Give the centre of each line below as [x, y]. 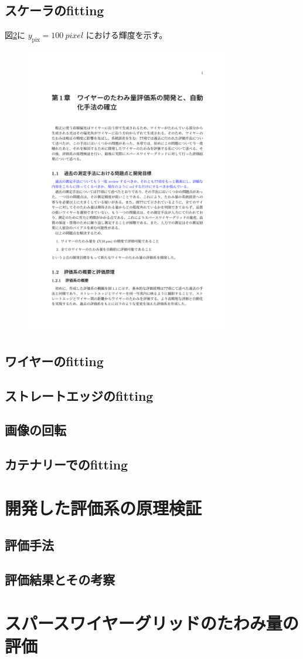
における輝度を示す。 [127, 35]
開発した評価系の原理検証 [103, 507]
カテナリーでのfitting [67, 464]
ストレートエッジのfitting [79, 395]
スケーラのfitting [55, 10]
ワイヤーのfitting [54, 361]
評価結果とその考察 [60, 579]
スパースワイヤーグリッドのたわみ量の [152, 622]
